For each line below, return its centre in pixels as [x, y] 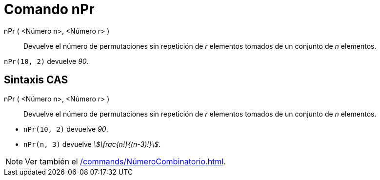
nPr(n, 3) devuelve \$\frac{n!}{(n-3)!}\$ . [92, 144]
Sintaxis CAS [36, 80]
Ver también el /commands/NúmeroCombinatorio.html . [125, 161]
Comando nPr [49, 9]
